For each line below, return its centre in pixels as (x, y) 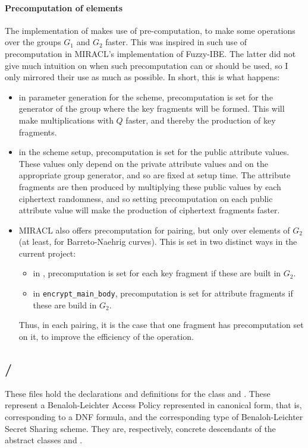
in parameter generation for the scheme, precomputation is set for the (146, 97)
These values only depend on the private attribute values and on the (143, 163)
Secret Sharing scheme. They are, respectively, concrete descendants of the (140, 428)
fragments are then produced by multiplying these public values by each (150, 186)
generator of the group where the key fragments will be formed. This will (152, 108)
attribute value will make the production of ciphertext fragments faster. (149, 210)
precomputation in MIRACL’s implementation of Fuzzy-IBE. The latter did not (150, 53)
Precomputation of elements (64, 7)
